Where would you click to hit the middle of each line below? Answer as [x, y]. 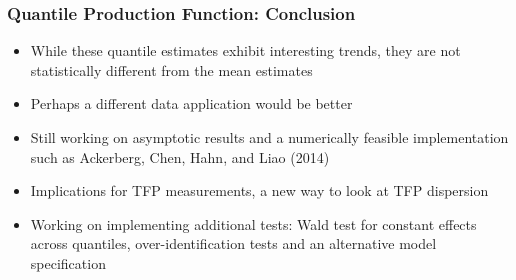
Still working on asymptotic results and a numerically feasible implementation [269, 137]
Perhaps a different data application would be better [191, 103]
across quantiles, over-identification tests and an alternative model [233, 243]
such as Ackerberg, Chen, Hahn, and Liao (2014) [180, 156]
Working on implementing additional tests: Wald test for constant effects [253, 223]
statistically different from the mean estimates [171, 69]
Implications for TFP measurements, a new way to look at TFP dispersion [259, 190]
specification [68, 262]
